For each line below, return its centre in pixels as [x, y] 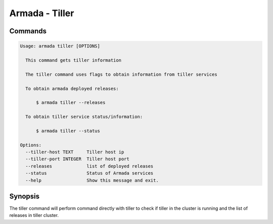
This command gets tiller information [73, 60]
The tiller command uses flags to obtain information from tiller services [121, 74]
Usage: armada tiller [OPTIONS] [60, 46]
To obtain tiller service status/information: [84, 117]
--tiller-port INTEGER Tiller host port [78, 159]
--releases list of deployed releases [89, 166]
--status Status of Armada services [89, 173]
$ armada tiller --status [68, 131]
